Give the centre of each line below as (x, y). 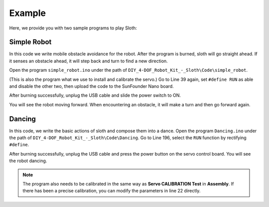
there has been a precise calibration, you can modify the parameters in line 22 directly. (112, 191)
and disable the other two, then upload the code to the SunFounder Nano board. (91, 86)
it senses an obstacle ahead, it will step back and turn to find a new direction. (88, 61)
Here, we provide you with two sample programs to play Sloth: (73, 28)
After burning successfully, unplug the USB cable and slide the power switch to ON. (95, 95)
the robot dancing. (28, 161)
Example (27, 13)
